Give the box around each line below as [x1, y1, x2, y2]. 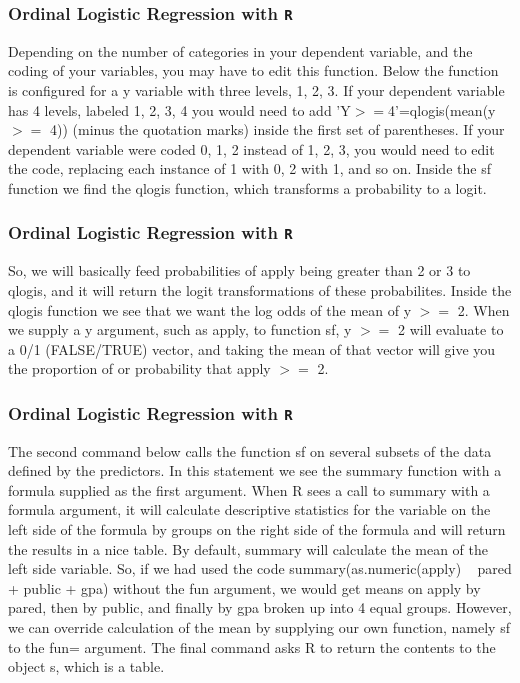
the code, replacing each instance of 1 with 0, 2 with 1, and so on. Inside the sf [8, 158, 491, 179]
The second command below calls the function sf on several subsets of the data [8, 440, 492, 461]
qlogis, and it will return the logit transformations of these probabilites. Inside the [8, 279, 512, 300]
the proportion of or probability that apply [8, 358, 271, 379]
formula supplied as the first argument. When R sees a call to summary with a [8, 479, 490, 500]
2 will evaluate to [398, 319, 504, 340]
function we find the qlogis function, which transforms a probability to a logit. [8, 177, 487, 198]
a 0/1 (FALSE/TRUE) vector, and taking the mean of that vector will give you [8, 338, 496, 359]
